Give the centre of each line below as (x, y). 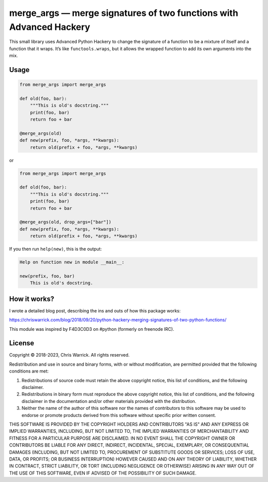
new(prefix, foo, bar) (47, 276)
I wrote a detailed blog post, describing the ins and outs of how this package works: (95, 310)
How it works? (32, 299)
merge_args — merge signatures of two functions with (124, 13)
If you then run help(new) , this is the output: (55, 249)
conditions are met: (29, 371)
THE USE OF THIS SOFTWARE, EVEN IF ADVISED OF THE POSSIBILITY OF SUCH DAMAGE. (103, 473)
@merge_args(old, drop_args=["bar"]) (66, 222)
